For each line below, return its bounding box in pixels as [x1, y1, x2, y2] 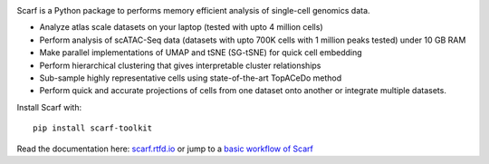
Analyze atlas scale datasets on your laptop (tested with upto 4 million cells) [39, 22, 323, 33]
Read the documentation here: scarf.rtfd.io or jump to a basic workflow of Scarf [16, 143, 314, 154]
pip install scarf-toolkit [33, 123, 153, 133]
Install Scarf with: [16, 101, 81, 112]
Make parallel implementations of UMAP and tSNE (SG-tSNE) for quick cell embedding [39, 47, 362, 58]
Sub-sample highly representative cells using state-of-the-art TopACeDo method [39, 72, 342, 83]
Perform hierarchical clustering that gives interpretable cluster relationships [39, 60, 321, 71]
